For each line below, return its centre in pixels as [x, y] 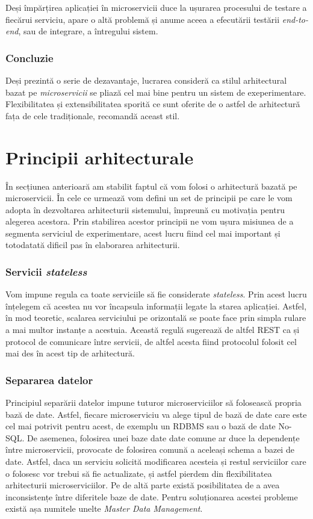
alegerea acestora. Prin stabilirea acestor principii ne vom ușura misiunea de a [150, 221]
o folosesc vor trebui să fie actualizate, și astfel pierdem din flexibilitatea [139, 473]
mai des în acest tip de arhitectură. [70, 353]
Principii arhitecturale [100, 157]
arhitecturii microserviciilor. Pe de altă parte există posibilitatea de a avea [143, 485]
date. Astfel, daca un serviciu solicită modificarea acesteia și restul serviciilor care [156, 462]
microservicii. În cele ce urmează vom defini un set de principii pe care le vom [149, 198]
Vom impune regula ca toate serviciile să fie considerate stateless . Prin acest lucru [156, 294]
